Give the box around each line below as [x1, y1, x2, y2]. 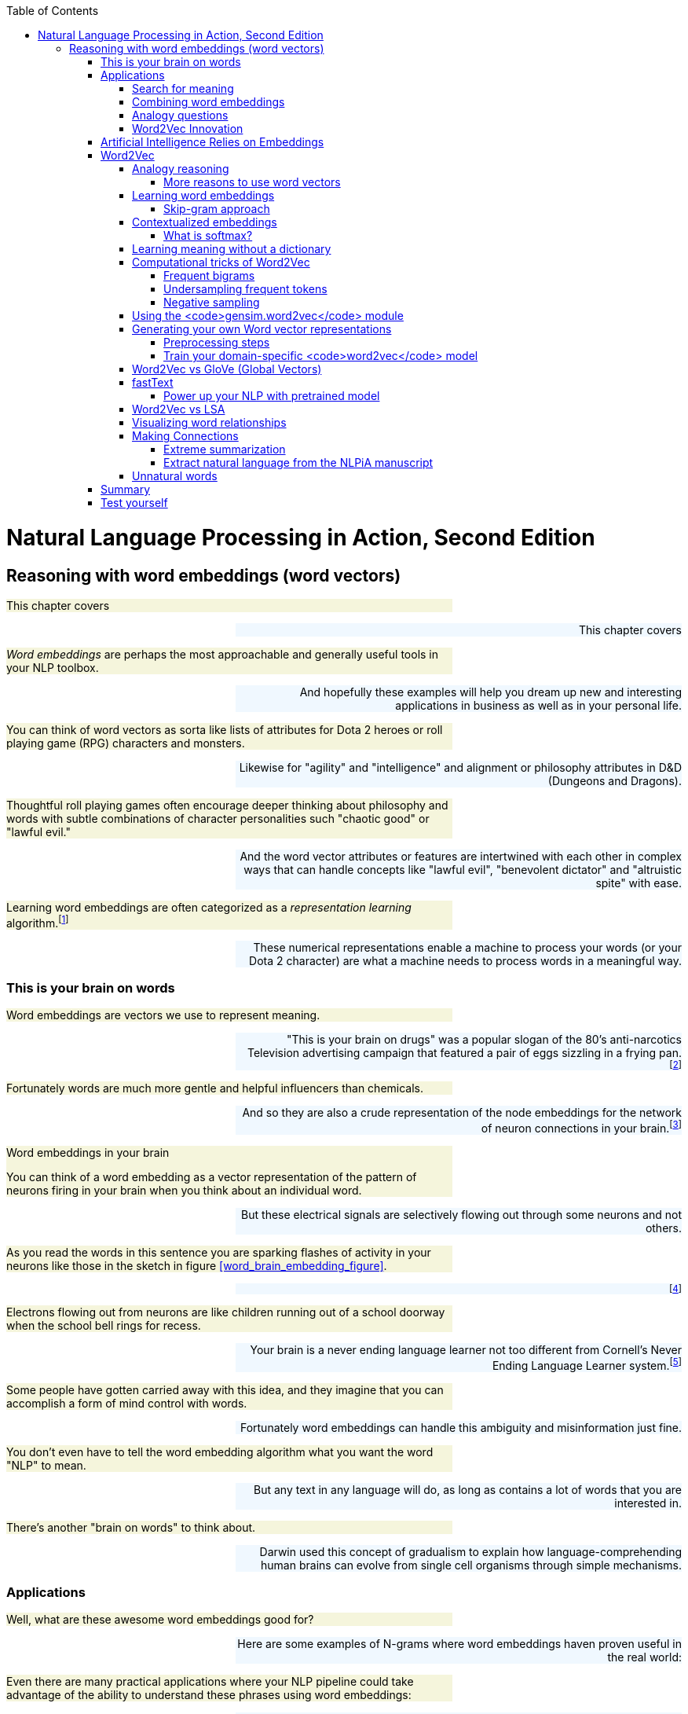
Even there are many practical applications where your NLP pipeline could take [6, 1675, 414, 1689]
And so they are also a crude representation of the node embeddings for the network [242, 1106, 682, 1120]
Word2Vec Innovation [132, 122, 243, 135]
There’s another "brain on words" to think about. [6, 1520, 256, 1534]
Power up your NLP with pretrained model [163, 389, 380, 402]
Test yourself [101, 496, 168, 509]
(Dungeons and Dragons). [547, 773, 682, 787]
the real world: [607, 1650, 682, 1664]
